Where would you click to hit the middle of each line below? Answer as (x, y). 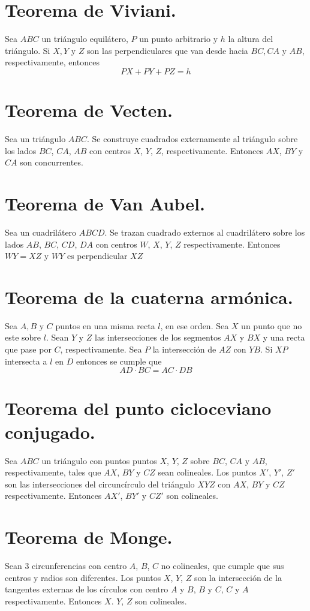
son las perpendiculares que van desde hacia (168, 50)
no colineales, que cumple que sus (222, 566)
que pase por (28, 349)
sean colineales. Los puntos (207, 472)
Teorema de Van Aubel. (105, 203)
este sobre (23, 337)
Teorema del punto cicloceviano (138, 408)
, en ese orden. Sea (195, 325)
